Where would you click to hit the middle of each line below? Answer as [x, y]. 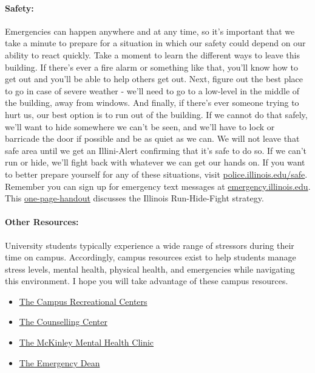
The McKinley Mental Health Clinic [86, 342]
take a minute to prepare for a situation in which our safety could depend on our [155, 43]
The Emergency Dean [59, 362]
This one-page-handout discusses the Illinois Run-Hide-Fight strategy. [134, 198]
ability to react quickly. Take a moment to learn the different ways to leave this [152, 54]
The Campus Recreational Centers [83, 301]
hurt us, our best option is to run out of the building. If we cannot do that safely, [156, 114]
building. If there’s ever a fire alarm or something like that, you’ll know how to [151, 67]
